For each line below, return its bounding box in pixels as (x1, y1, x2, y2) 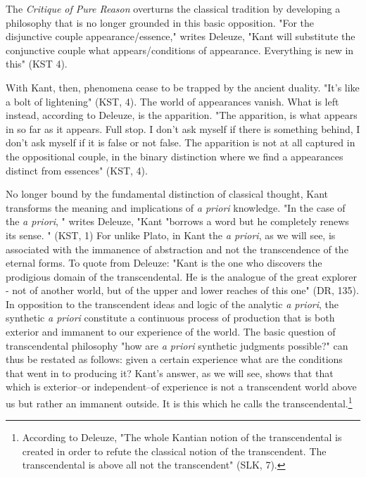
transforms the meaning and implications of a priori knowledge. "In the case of (6, 200, 346, 215)
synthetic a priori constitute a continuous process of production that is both (6, 310, 335, 325)
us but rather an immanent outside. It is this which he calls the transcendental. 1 (6, 394, 353, 410)
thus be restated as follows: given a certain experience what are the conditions (6, 352, 343, 367)
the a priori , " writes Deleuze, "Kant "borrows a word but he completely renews (6, 214, 349, 229)
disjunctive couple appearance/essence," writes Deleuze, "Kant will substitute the (6, 29, 355, 44)
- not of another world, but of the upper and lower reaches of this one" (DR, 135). (6, 283, 359, 298)
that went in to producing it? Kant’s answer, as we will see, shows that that (6, 365, 334, 380)
